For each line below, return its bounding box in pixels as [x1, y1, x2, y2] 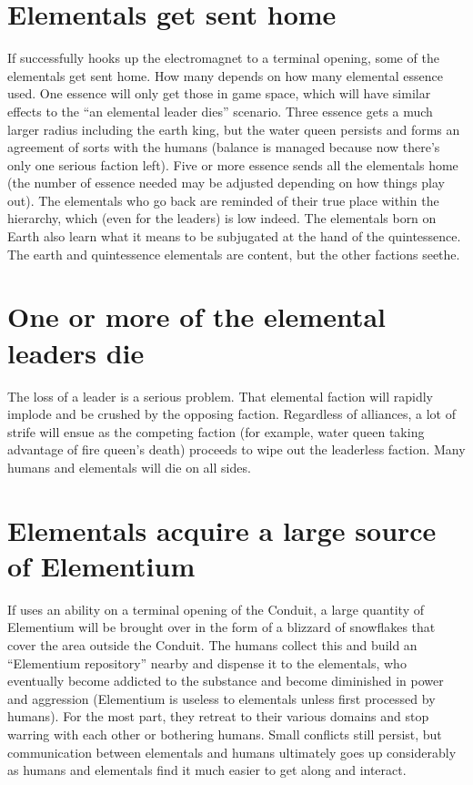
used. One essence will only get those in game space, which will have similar [7, 84, 431, 103]
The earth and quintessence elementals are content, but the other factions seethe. [7, 244, 460, 263]
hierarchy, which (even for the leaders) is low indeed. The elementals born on [7, 209, 437, 228]
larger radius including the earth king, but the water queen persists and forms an [7, 119, 460, 138]
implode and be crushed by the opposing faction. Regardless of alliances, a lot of [7, 404, 457, 423]
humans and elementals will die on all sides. [7, 457, 251, 476]
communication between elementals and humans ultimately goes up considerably [7, 742, 457, 761]
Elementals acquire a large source [7, 511, 437, 548]
